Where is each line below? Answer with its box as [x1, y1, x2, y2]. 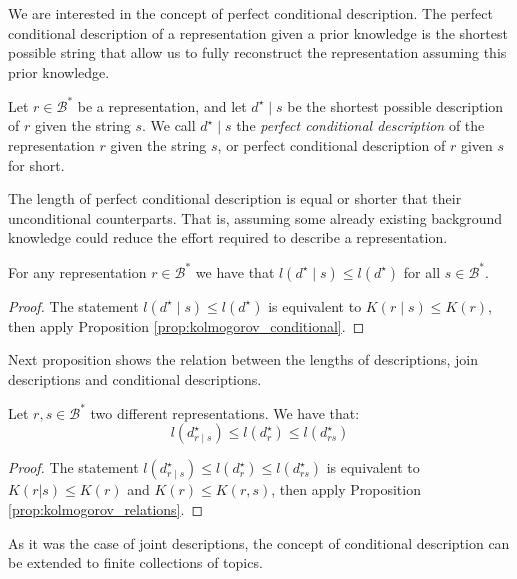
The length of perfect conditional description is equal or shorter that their [8, 188, 462, 209]
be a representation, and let [77, 95, 247, 116]
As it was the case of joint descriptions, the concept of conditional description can [8, 532, 510, 553]
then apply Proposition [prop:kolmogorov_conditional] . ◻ [8, 315, 365, 336]
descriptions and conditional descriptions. [8, 368, 262, 389]
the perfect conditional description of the [236, 115, 485, 136]
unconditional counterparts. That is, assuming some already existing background [8, 207, 503, 228]
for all [403, 261, 441, 282]
